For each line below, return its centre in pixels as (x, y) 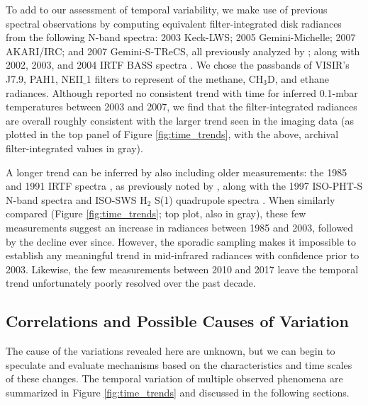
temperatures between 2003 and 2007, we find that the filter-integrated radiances (182, 107)
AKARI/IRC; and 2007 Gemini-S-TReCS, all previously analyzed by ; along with (183, 51)
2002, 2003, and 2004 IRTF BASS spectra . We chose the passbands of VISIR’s (178, 65)
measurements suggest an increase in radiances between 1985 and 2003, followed (180, 227)
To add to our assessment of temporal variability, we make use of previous (167, 9)
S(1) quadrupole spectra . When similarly (245, 199)
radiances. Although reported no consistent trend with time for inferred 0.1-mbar (182, 92)
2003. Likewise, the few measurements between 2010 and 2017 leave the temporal (182, 269)
